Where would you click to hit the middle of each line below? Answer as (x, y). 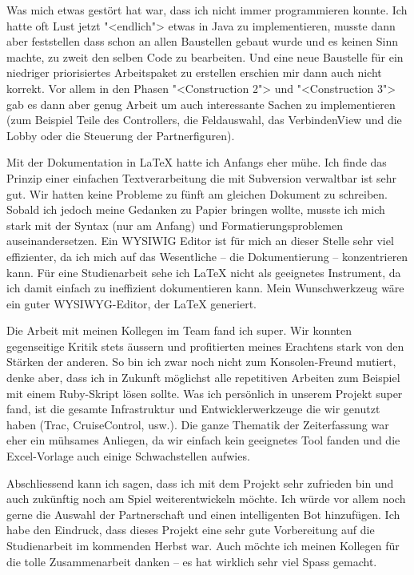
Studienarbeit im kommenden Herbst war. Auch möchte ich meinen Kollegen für (203, 545)
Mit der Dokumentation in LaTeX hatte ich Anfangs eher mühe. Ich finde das (197, 162)
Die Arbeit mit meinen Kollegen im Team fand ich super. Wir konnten (179, 330)
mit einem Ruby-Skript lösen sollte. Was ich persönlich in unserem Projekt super (205, 393)
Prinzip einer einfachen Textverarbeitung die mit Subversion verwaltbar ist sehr (202, 177)
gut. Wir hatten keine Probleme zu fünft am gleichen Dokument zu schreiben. (197, 193)
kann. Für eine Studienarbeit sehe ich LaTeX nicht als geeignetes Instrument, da (204, 272)
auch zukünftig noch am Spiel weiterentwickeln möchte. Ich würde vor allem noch (206, 499)
